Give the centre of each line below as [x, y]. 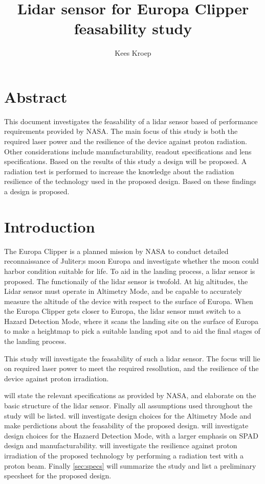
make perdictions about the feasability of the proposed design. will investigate [126, 425]
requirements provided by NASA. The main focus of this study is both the [121, 131]
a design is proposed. [37, 191]
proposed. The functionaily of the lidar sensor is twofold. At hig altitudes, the [126, 281]
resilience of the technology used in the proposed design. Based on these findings [130, 181]
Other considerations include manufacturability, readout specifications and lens [128, 151]
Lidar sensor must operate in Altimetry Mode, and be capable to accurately [123, 291]
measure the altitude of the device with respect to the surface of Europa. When [129, 301]
